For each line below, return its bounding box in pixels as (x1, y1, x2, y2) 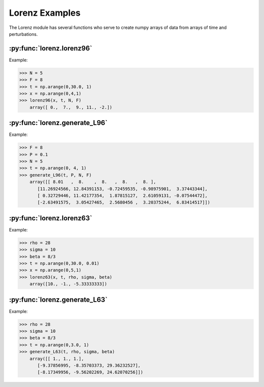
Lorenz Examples (9, 7, 81, 18)
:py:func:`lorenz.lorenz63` (9, 214, 92, 222)
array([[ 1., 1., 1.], (29, 356, 84, 361)
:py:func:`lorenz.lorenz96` (9, 44, 92, 52)
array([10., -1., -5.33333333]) (29, 281, 108, 287)
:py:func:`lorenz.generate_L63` (9, 295, 108, 304)
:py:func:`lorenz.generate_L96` (9, 119, 108, 127)
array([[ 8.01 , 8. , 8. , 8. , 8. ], (29, 179, 156, 185)
